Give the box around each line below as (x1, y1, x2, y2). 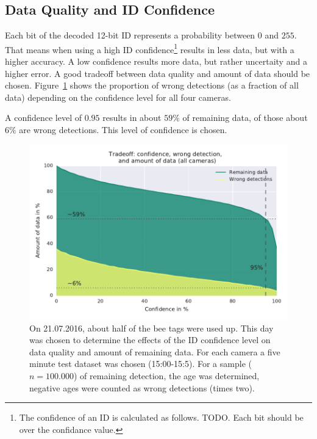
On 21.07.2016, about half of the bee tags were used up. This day (29, 321, 274, 334)
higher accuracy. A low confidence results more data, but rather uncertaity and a (5, 55, 307, 68)
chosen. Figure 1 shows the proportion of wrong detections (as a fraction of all (5, 79, 299, 92)
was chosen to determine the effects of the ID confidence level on (29, 333, 271, 346)
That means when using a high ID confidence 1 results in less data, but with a (5, 41, 294, 56)
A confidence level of (5, 111, 82, 124)
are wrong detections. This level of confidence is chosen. (19, 123, 227, 136)
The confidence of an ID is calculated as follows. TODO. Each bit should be (19, 411, 304, 424)
